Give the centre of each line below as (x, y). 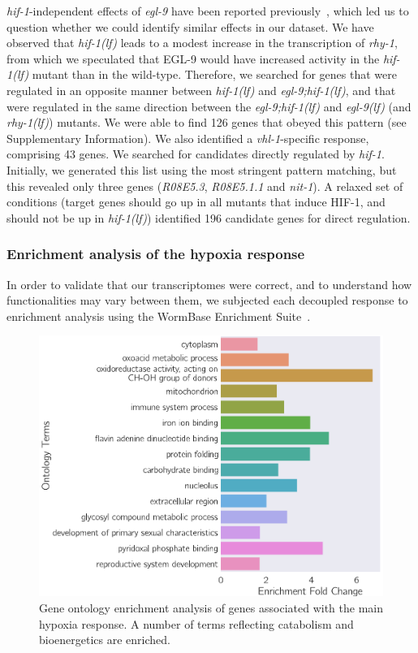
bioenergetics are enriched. (105, 640)
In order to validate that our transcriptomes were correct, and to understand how (209, 284)
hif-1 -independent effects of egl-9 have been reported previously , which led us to (208, 11)
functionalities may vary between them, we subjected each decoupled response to (207, 300)
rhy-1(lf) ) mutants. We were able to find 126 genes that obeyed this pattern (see (207, 122)
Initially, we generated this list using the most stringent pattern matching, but (202, 169)
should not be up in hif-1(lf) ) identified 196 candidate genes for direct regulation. (209, 217)
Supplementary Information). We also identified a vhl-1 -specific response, (188, 138)
